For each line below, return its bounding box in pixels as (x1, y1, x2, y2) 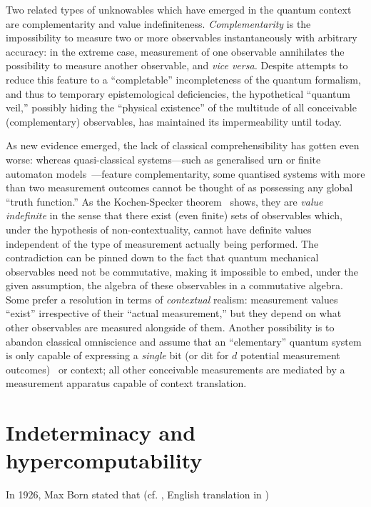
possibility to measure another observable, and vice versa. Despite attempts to (6, 58, 348, 73)
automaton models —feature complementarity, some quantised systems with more (6, 166, 365, 181)
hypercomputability (6, 446, 203, 475)
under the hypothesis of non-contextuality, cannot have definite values (6, 221, 312, 236)
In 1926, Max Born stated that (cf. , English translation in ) (6, 487, 270, 502)
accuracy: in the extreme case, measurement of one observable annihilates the (6, 44, 345, 59)
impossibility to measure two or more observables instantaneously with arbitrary (6, 30, 357, 45)
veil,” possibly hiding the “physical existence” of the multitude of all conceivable (6, 100, 357, 115)
